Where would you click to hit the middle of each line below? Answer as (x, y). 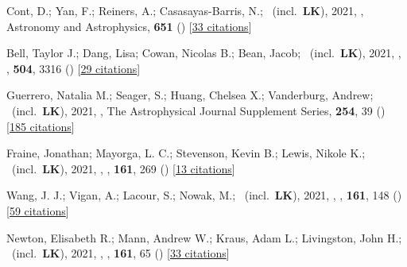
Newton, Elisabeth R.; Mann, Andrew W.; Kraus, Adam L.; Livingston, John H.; (204, 237)
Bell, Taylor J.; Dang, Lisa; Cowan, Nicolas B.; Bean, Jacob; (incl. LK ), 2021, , (204, 53)
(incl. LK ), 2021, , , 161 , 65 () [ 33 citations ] (120, 253)
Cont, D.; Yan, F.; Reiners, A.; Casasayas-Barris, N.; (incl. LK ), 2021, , (185, 10)
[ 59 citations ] (38, 210)
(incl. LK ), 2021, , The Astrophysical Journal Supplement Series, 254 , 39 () (198, 110)
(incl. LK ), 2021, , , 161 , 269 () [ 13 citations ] (123, 168)
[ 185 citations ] (41, 126)
